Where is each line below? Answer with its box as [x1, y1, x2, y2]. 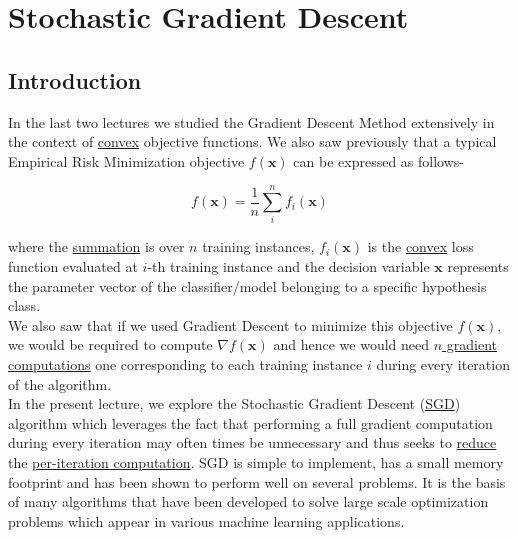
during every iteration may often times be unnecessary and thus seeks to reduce [8, 432, 497, 453]
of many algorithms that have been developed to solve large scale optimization [8, 491, 489, 512]
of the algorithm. [8, 373, 112, 394]
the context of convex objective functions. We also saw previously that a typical [8, 131, 497, 152]
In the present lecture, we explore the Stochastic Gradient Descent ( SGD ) [8, 393, 461, 414]
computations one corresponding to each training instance [8, 354, 363, 375]
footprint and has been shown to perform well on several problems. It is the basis [8, 471, 506, 492]
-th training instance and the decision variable [147, 256, 430, 277]
